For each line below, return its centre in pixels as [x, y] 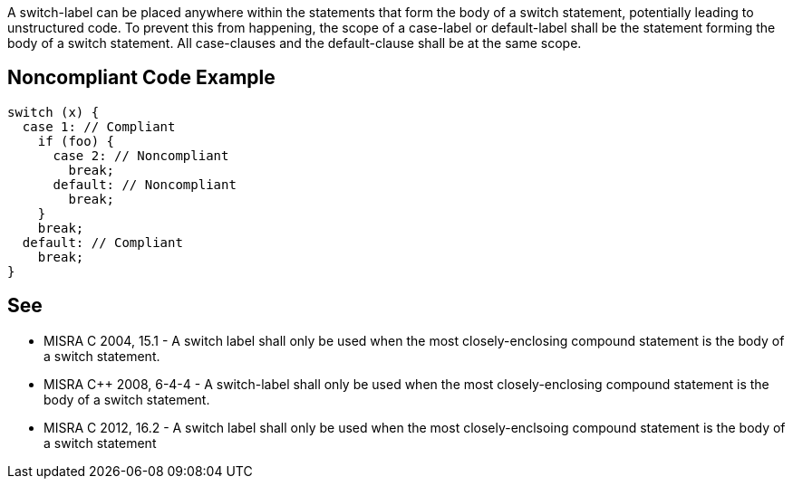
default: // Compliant [102, 242]
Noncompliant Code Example [141, 78]
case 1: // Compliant [99, 126]
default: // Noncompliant [145, 184]
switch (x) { [53, 112]
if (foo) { [76, 141]
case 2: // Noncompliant [141, 155]
